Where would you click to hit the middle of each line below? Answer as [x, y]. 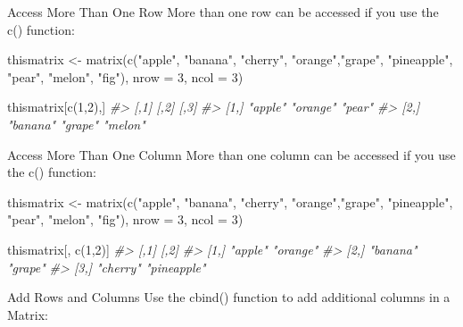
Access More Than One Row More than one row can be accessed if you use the [223, 12]
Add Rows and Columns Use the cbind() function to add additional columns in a [229, 297]
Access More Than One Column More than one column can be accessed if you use [231, 154]
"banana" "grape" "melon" [76, 124]
